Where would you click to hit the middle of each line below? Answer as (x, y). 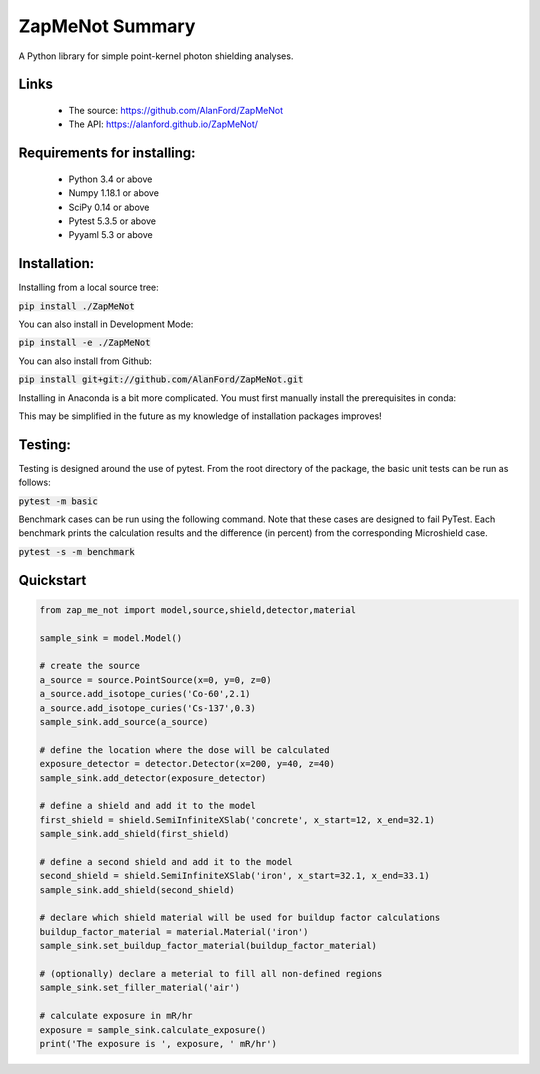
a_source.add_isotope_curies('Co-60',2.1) (145, 694)
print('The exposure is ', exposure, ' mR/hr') (158, 1043)
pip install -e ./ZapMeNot (84, 343)
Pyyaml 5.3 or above (111, 235)
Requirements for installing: (107, 153)
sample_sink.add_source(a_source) (124, 721)
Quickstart (52, 580)
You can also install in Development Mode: (106, 324)
